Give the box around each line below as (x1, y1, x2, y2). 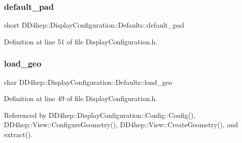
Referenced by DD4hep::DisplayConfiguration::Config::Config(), (4, 109, 196, 120)
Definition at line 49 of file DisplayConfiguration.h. (4, 93, 158, 104)
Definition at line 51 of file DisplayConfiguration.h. (4, 36, 158, 46)
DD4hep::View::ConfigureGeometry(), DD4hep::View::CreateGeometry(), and (4, 119, 238, 130)
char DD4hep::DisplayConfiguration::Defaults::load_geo (4, 76, 173, 87)
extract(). (4, 129, 33, 139)
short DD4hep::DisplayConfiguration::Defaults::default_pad (4, 20, 184, 30)
